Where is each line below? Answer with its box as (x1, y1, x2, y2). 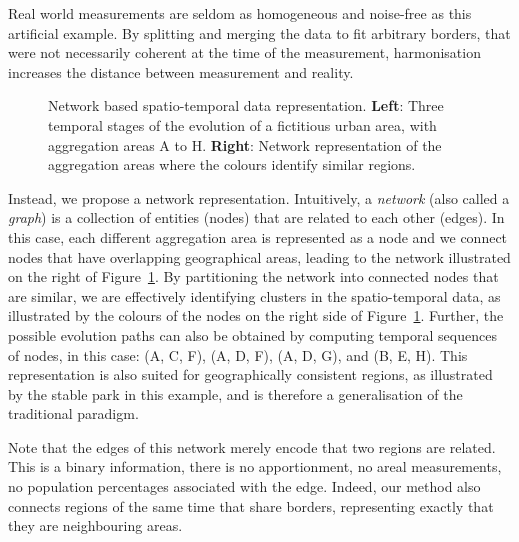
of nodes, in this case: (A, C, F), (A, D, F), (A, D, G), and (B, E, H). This (8, 344, 468, 365)
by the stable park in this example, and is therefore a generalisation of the (8, 383, 463, 404)
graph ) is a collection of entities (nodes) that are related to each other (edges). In (8, 207, 505, 228)
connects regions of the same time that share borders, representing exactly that (8, 495, 494, 516)
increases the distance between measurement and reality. (8, 61, 354, 82)
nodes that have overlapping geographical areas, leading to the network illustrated (8, 246, 511, 267)
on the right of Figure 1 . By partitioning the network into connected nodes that (8, 266, 499, 287)
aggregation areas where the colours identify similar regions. (48, 154, 416, 175)
